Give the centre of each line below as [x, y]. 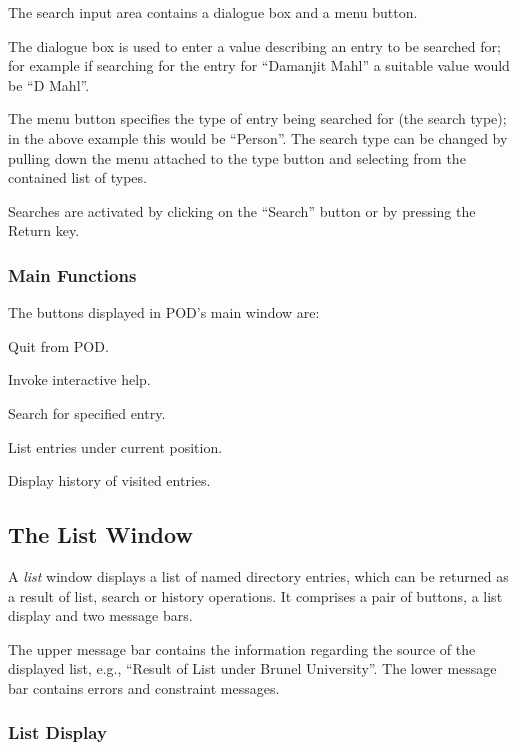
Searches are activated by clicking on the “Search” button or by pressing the [242, 210]
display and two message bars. [100, 615]
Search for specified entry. [87, 412]
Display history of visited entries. [109, 480]
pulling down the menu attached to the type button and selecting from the [237, 157]
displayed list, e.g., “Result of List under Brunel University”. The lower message [252, 668]
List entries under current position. [115, 446]
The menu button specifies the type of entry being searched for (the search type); [257, 118]
